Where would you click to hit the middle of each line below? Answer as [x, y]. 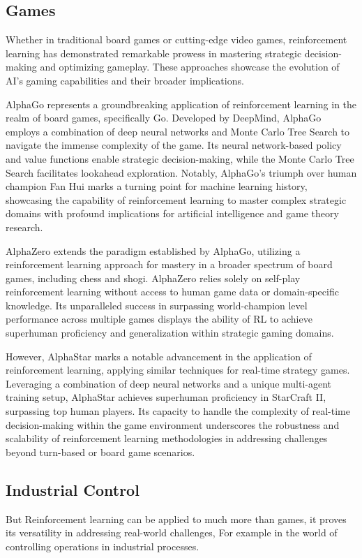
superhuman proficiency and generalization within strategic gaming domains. [170, 333]
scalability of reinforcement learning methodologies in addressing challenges [167, 438]
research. [24, 227]
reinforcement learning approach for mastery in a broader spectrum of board [169, 264]
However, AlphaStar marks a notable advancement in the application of [159, 356]
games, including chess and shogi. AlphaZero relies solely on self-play [153, 278]
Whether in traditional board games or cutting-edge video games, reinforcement [176, 39]
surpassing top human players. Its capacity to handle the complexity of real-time [178, 411]
